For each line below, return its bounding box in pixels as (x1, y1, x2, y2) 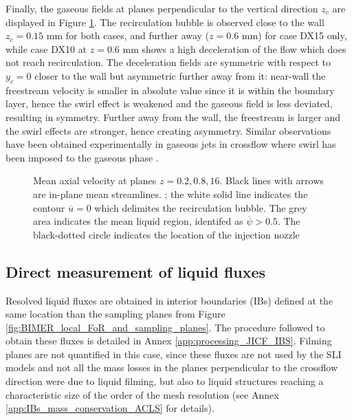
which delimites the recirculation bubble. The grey (94, 200, 307, 214)
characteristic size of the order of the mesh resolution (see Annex (5, 387, 279, 401)
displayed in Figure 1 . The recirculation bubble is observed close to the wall (5, 14, 324, 29)
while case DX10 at (5, 41, 87, 56)
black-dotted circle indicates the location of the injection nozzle (33, 227, 300, 241)
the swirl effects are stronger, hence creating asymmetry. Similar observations (5, 123, 331, 137)
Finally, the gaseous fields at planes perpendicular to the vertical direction (5, 1, 318, 15)
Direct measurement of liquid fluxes (5, 261, 266, 282)
